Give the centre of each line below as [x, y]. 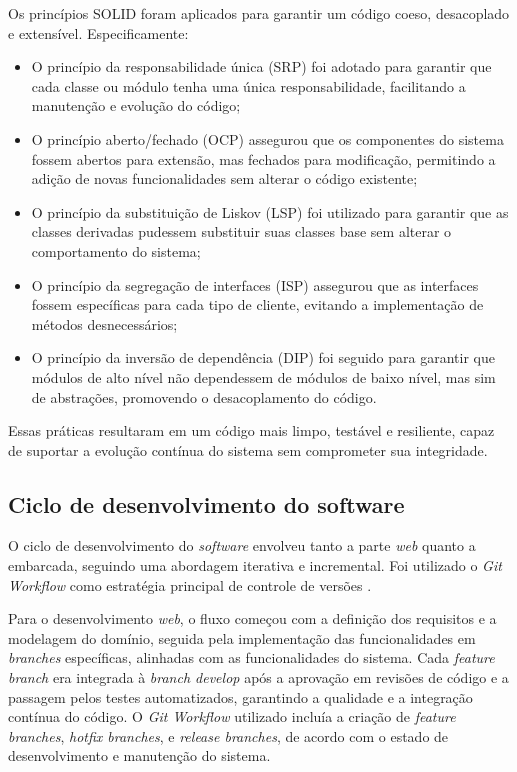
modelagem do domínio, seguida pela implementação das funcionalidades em [242, 637]
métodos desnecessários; [104, 323]
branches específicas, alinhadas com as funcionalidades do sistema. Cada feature [251, 657]
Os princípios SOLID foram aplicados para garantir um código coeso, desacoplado [259, 13]
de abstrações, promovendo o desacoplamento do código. [204, 396]
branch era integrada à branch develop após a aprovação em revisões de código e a [258, 677]
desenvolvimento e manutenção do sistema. [139, 755]
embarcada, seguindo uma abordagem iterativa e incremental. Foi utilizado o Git [255, 565]
